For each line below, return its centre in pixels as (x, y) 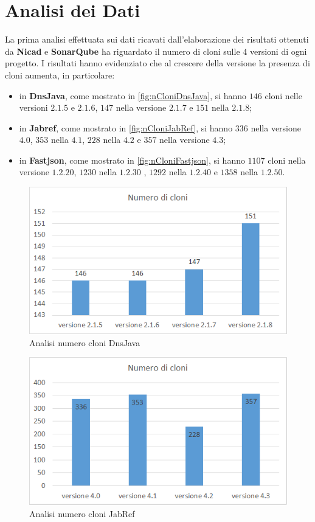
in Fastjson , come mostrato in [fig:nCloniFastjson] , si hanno (132, 160)
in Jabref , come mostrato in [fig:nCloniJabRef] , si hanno (126, 127)
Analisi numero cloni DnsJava (85, 342)
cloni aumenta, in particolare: (60, 75)
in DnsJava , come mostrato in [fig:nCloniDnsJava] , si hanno (133, 95)
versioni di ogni (278, 51)
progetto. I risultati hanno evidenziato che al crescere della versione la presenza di (157, 63)
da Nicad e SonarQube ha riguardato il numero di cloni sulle (123, 51)
